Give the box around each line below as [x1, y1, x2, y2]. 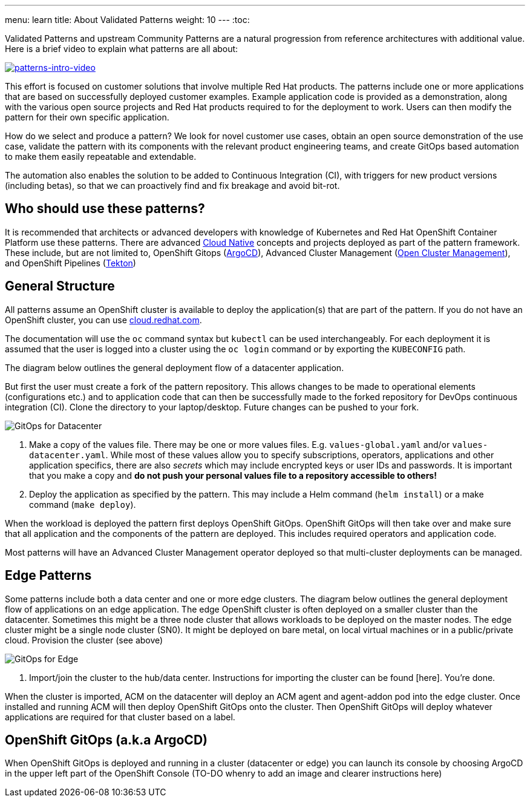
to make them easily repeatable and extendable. [5, 151, 197, 162]
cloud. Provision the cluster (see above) [5, 634, 163, 645]
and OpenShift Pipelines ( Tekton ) [5, 257, 136, 268]
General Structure [5, 278, 115, 294]
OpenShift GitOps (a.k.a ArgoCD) [5, 732, 208, 748]
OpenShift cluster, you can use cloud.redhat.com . [5, 314, 202, 325]
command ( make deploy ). [29, 499, 136, 510]
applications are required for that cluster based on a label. [5, 711, 235, 722]
